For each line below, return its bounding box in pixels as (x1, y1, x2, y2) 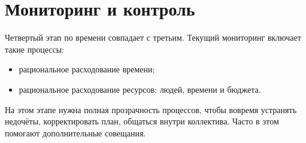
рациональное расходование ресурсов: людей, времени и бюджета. (19, 83, 261, 95)
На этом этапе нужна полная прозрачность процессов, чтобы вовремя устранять (5, 103, 297, 115)
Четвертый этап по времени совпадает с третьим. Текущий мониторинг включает (5, 31, 301, 44)
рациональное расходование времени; (19, 63, 155, 75)
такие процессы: (5, 42, 64, 55)
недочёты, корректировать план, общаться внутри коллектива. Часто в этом (5, 115, 279, 127)
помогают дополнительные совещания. (5, 126, 146, 139)
